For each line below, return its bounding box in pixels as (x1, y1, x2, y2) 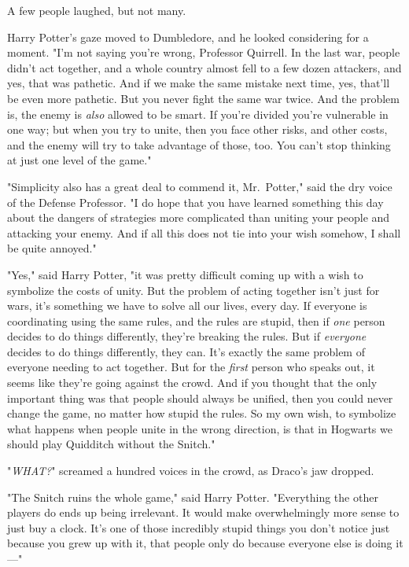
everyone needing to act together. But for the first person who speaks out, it (7, 359, 375, 375)
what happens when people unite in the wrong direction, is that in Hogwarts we (7, 420, 392, 436)
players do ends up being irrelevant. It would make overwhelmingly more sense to (7, 504, 400, 521)
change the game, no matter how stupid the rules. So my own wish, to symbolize (7, 405, 396, 422)
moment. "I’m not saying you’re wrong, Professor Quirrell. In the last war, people (7, 44, 400, 61)
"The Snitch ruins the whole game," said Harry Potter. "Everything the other (7, 488, 378, 505)
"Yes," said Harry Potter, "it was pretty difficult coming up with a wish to (7, 266, 363, 282)
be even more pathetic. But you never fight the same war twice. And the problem (7, 90, 400, 106)
